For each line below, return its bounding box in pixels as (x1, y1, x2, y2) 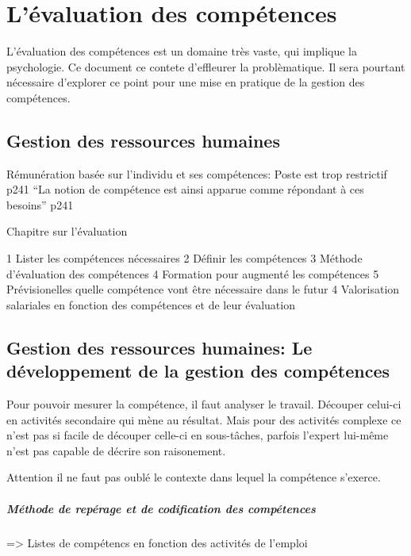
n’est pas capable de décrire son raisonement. (6, 442, 226, 458)
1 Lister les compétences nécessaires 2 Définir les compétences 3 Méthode (6, 250, 363, 266)
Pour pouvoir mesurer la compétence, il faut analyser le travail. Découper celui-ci (6, 396, 401, 412)
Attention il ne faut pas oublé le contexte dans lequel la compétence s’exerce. (6, 469, 381, 485)
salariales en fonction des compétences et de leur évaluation (6, 296, 295, 313)
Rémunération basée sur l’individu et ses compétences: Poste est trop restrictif (6, 165, 387, 182)
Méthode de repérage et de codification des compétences (6, 500, 316, 516)
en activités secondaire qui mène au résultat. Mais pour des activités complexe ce (6, 411, 401, 428)
